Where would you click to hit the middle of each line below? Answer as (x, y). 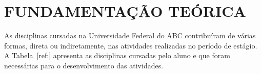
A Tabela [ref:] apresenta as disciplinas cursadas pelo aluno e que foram (117, 55)
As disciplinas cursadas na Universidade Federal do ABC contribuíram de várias (130, 35)
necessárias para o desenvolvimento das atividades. (84, 65)
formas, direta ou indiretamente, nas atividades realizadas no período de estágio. (131, 45)
